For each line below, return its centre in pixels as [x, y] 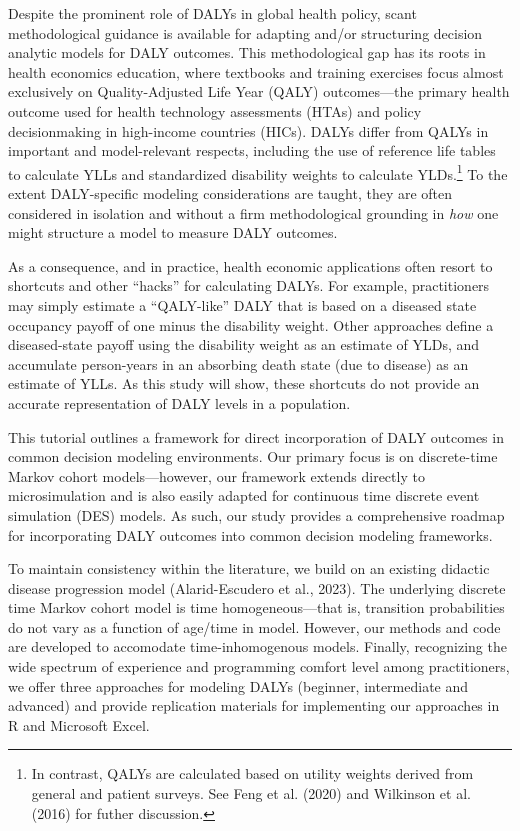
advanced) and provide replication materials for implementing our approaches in [254, 705]
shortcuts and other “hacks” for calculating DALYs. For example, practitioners [249, 285]
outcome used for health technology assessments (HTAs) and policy [215, 110]
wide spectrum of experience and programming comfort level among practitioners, [259, 666]
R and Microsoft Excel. [79, 724]
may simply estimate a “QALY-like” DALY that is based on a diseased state [242, 304]
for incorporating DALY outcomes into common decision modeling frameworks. [250, 534]
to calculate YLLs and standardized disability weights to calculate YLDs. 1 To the [258, 172]
